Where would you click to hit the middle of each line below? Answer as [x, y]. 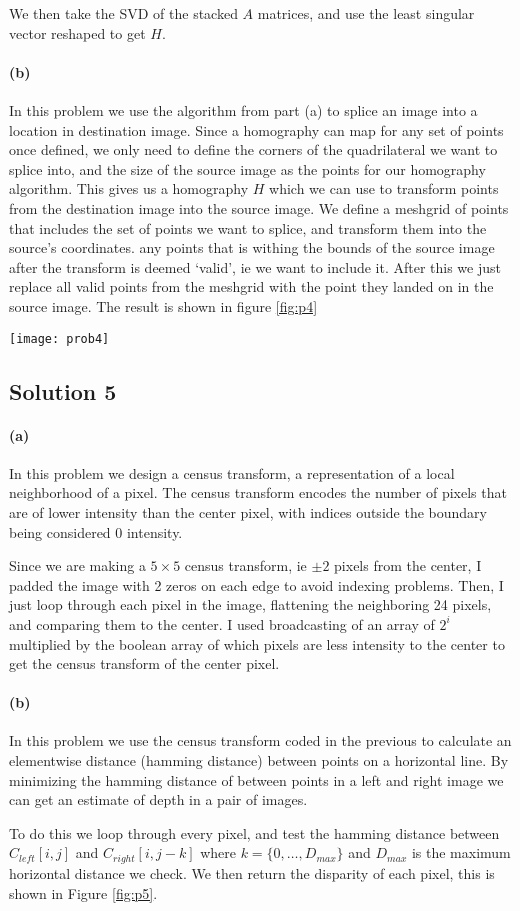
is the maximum [461, 852]
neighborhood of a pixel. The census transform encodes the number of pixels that [258, 492]
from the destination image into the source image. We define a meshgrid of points [259, 207]
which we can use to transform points [384, 188]
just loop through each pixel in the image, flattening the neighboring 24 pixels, [250, 604]
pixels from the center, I [408, 565]
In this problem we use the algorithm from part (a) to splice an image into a [243, 109]
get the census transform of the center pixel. [144, 663]
